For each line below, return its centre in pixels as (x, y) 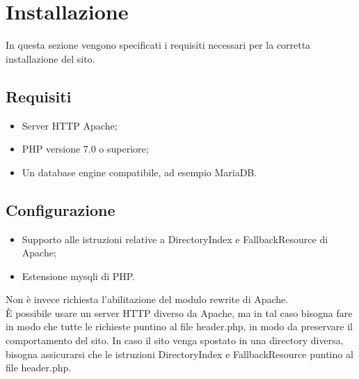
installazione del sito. (50, 58)
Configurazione (61, 209)
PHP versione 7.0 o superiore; (85, 149)
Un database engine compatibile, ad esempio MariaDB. (139, 172)
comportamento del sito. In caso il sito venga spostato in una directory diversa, (175, 340)
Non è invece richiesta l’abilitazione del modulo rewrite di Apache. (147, 299)
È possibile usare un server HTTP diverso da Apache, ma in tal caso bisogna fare (179, 312)
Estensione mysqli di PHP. (79, 276)
